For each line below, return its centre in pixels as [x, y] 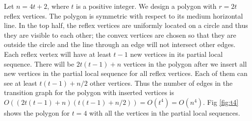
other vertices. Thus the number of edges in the [161, 83]
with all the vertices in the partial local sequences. [165, 112]
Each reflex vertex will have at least [58, 54]
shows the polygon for [37, 112]
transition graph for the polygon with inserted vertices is [89, 92]
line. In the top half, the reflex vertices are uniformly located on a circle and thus [126, 25]
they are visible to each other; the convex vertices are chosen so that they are [120, 35]
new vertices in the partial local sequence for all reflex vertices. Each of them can [126, 73]
